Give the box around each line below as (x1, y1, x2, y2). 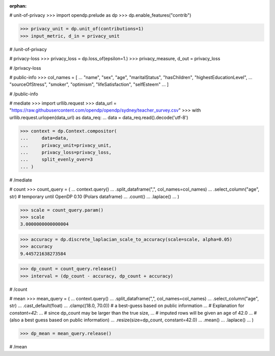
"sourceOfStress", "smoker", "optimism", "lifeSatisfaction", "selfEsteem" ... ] (9, 82, 169, 88)
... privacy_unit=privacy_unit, (20, 142, 112, 148)
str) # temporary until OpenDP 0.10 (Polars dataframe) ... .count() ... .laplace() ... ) (9, 193, 179, 199)
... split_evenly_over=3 (20, 157, 93, 163)
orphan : (9, 3, 27, 9)
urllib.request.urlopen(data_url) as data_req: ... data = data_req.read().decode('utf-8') (9, 114, 188, 120)
